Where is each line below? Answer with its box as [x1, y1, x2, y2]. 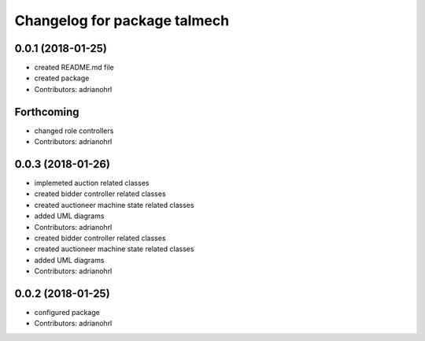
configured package [34, 308, 100, 317]
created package [34, 73, 90, 83]
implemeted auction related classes [34, 178, 150, 188]
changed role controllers [34, 126, 114, 135]
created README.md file [34, 63, 114, 72]
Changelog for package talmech [14, 12, 230, 29]
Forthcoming [14, 105, 79, 118]
